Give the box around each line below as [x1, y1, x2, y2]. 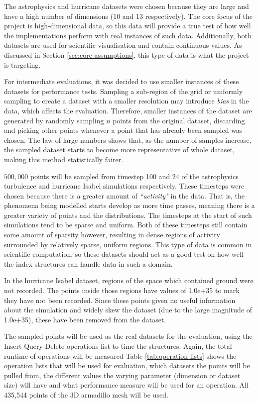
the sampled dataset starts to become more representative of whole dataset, [4, 144, 235, 155]
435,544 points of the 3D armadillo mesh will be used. [4, 389, 168, 400]
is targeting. [4, 59, 41, 70]
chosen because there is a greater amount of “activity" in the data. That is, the [4, 190, 245, 201]
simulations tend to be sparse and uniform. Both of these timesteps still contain [4, 219, 248, 230]
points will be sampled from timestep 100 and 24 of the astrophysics [30, 171, 239, 181]
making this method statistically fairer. [4, 154, 124, 164]
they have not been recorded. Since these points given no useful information [4, 295, 236, 305]
